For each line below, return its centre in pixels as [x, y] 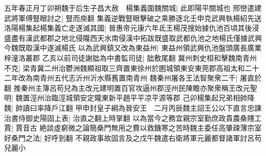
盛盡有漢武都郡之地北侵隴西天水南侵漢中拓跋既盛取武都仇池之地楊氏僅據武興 [133, 37]
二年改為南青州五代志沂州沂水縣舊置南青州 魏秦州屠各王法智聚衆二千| [121, 78]
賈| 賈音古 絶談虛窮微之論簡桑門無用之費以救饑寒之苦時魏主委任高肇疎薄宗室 [133, 128]
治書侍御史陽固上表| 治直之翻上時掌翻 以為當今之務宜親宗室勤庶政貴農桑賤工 [133, 118]
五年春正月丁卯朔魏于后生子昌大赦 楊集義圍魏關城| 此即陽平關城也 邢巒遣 [129, 8]
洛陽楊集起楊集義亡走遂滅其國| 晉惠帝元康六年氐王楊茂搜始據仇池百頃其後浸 [132, 28]
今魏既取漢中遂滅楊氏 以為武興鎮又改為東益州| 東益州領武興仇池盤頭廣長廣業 [133, 48]
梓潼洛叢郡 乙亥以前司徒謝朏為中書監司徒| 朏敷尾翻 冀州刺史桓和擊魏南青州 [130, 57]
